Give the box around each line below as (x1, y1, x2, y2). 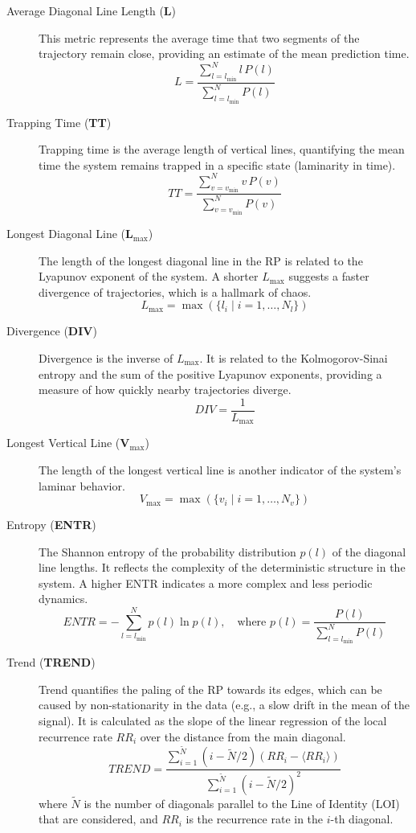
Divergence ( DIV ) (6, 322, 97, 339)
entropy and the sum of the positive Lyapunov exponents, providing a (39, 365, 382, 382)
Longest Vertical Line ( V (6, 434, 130, 451)
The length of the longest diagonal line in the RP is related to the (39, 252, 363, 269)
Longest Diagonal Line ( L (6, 225, 133, 242)
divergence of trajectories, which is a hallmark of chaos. (39, 283, 312, 300)
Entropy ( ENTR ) (6, 516, 96, 533)
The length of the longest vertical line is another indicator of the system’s (39, 461, 402, 478)
